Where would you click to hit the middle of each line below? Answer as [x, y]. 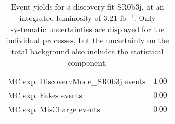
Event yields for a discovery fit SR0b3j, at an [87, 7]
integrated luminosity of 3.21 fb [73, 18]
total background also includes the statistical [87, 51]
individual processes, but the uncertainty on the [87, 40]
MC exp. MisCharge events [54, 109]
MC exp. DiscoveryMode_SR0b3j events [77, 81]
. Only [145, 18]
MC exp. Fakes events [45, 95]
